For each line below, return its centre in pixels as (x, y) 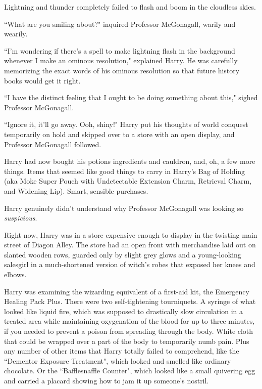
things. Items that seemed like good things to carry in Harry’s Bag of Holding (125, 171)
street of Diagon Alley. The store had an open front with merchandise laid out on (130, 245)
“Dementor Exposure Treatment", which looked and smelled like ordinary (118, 360)
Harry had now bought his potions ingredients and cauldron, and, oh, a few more (130, 161)
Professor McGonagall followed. (53, 144)
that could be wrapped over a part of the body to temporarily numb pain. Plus (127, 341)
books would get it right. (42, 80)
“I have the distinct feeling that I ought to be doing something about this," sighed (131, 97)
